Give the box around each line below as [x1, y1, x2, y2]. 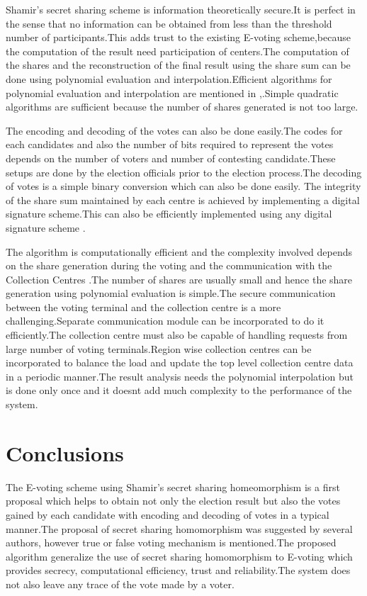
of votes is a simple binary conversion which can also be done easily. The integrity [6, 179, 361, 193]
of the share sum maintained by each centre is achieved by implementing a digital [6, 192, 360, 207]
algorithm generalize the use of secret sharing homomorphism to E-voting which [6, 549, 353, 563]
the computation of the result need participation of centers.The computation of [6, 43, 349, 58]
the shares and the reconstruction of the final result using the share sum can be [6, 57, 351, 72]
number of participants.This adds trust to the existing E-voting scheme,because [6, 30, 351, 45]
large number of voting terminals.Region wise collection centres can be [6, 341, 312, 356]
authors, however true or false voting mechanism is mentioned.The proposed [6, 535, 337, 550]
